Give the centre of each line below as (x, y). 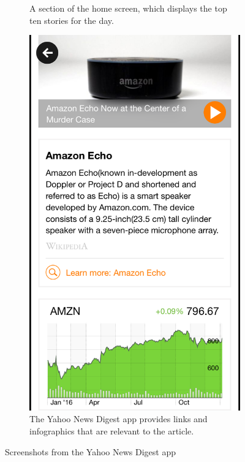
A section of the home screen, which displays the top (128, 8)
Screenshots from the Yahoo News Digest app (91, 451)
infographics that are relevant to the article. (112, 430)
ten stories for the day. (72, 20)
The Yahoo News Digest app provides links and (119, 419)
